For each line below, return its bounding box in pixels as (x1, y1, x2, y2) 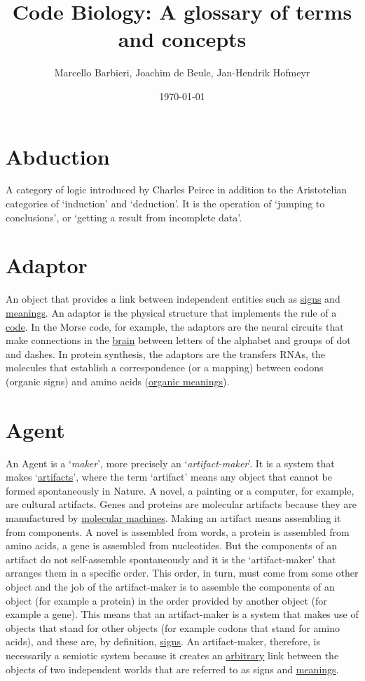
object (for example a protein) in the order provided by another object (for (6, 593, 327, 607)
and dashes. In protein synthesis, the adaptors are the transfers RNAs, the (6, 346, 326, 361)
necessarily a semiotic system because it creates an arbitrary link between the (6, 647, 339, 662)
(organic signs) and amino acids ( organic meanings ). (6, 373, 230, 388)
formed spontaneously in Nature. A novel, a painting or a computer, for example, (6, 483, 354, 497)
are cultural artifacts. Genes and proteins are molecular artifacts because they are (6, 497, 357, 511)
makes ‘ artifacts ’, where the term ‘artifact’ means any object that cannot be (6, 469, 332, 484)
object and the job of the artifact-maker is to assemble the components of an (6, 579, 335, 593)
